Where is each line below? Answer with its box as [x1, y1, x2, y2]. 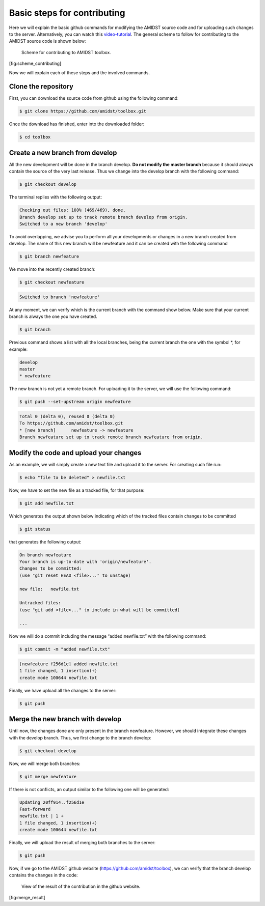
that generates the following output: [9, 538, 81, 545]
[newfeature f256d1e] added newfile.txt [19, 661, 118, 667]
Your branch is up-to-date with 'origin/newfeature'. [19, 559, 152, 565]
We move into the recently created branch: [9, 266, 96, 272]
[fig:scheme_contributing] [9, 60, 61, 66]
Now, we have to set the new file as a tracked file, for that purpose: [9, 487, 145, 493]
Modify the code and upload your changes [9, 449, 142, 457]
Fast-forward [19, 806, 51, 812]
